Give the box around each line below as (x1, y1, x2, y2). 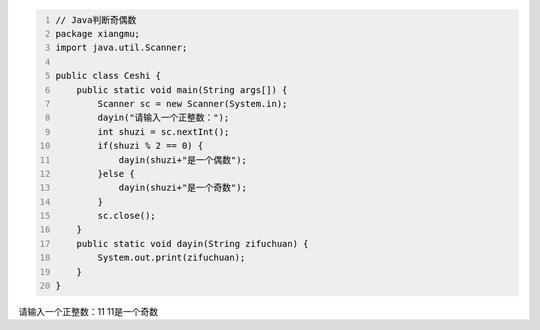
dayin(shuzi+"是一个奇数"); (118, 182, 247, 194)
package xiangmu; (55, 28, 140, 39)
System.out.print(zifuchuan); (97, 252, 246, 264)
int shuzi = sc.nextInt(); (97, 126, 230, 137)
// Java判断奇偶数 (55, 14, 137, 25)
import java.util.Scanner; (55, 42, 188, 54)
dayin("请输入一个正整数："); (97, 112, 230, 124)
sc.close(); (97, 210, 157, 222)
